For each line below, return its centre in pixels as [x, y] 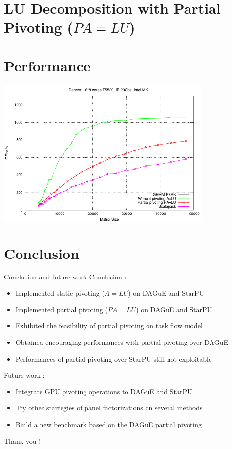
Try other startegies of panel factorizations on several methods [109, 408]
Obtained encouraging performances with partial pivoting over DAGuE [122, 342]
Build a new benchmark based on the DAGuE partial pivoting [109, 424]
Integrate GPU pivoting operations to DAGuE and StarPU [104, 391]
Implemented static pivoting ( [60, 293]
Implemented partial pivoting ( [62, 309]
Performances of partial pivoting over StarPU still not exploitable [114, 358]
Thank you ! [22, 440]
